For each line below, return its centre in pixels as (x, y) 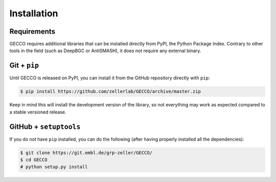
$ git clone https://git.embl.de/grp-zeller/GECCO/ (86, 153)
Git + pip (24, 66)
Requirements (32, 31)
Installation (34, 13)
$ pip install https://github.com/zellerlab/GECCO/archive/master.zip (111, 92)
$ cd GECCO (34, 160)
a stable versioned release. (38, 112)
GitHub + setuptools (45, 127)
